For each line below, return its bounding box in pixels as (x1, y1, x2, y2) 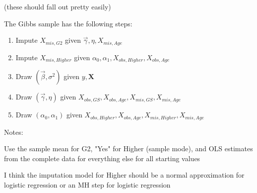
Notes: (4, 126, 23, 137)
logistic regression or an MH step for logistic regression (4, 179, 171, 190)
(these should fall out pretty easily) (4, 1, 111, 11)
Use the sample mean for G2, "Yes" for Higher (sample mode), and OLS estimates (4, 143, 253, 154)
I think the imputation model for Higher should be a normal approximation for (4, 170, 245, 180)
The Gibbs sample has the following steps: (4, 18, 132, 28)
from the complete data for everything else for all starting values (4, 153, 200, 163)
